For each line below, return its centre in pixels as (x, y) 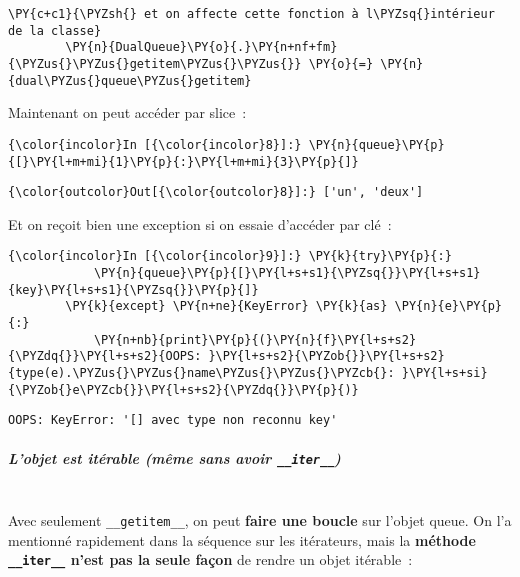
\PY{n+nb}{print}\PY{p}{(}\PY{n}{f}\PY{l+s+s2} (255, 339)
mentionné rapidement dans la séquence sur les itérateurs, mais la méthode (242, 539)
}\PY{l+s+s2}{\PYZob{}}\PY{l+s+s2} (326, 356)
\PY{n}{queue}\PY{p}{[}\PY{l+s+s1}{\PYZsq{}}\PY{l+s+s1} (287, 273)
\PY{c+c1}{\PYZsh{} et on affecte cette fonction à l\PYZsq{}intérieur (251, 14)
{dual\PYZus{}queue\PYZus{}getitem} (130, 80)
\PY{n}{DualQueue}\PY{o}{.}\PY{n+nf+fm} (201, 47)
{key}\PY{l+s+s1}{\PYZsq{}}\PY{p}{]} (133, 289)
